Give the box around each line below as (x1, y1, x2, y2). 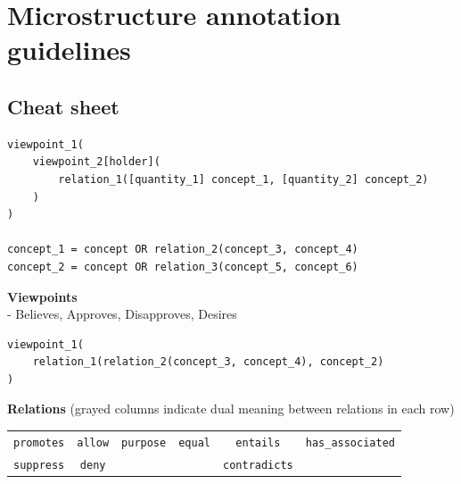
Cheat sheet (7, 92, 119, 120)
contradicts (223, 458, 293, 471)
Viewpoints (7, 287, 78, 305)
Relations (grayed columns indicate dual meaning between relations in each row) (7, 399, 455, 418)
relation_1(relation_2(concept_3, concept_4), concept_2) (32, 355, 384, 369)
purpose (121, 436, 167, 449)
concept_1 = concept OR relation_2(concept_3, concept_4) (7, 243, 358, 256)
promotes (13, 436, 65, 449)
